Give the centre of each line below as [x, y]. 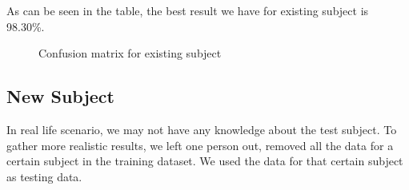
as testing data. [44, 176]
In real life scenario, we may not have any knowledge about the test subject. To [202, 129]
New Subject [60, 96]
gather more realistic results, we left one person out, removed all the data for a [200, 145]
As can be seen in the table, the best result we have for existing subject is [188, 10]
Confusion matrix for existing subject [130, 53]
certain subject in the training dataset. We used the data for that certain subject [205, 161]
